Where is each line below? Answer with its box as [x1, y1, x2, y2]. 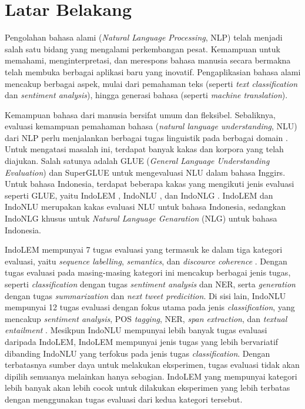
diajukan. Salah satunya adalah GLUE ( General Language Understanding [5, 155, 270, 167]
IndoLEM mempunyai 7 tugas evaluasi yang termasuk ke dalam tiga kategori [5, 243, 283, 256]
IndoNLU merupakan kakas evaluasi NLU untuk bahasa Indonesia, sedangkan [5, 200, 286, 213]
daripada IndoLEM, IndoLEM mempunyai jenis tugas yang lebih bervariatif [5, 335, 279, 347]
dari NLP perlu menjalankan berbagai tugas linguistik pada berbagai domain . [5, 131, 288, 143]
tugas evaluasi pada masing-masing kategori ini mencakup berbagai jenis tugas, [5, 266, 291, 279]
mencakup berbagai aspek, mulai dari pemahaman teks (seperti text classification [5, 77, 298, 89]
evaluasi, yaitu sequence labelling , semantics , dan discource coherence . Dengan [5, 254, 287, 267]
